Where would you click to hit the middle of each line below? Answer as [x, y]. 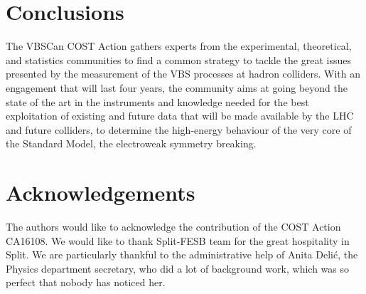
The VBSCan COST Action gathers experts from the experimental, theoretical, [179, 46]
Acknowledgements [101, 193]
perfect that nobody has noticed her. [86, 282]
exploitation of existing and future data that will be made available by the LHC [180, 116]
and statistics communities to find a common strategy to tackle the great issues [178, 59]
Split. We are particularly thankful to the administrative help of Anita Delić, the [182, 254]
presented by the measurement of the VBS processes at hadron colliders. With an [183, 74]
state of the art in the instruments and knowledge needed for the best [157, 101]
